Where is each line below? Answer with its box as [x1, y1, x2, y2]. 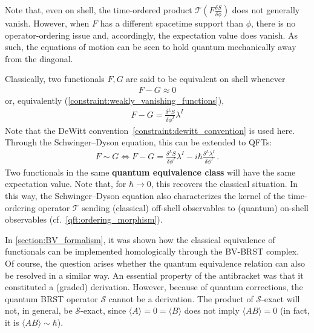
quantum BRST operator [5, 292, 98, 305]
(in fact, [280, 304, 310, 317]
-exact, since [80, 304, 126, 317]
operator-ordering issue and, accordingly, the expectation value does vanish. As [5, 28, 298, 41]
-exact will [261, 292, 300, 305]
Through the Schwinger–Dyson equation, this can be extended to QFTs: [5, 136, 272, 148]
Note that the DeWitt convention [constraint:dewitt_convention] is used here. [5, 124, 295, 136]
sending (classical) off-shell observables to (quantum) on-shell [82, 201, 309, 214]
